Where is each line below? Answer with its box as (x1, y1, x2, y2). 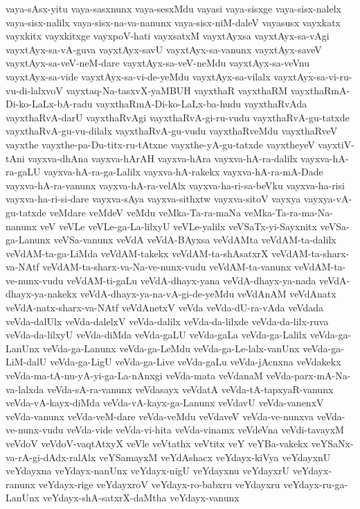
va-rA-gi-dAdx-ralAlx (6, 449, 96, 464)
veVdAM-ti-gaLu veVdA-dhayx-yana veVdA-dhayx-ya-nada (66, 273, 316, 287)
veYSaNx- (311, 436, 354, 450)
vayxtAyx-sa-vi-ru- (273, 69, 352, 83)
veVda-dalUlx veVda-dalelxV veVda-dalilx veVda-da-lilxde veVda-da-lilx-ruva (6, 313, 329, 328)
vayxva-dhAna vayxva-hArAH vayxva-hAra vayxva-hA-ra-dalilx (28, 150, 298, 165)
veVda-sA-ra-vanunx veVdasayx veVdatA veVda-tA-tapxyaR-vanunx (46, 381, 334, 396)
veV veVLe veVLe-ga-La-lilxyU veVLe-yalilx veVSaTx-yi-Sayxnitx (39, 218, 317, 233)
